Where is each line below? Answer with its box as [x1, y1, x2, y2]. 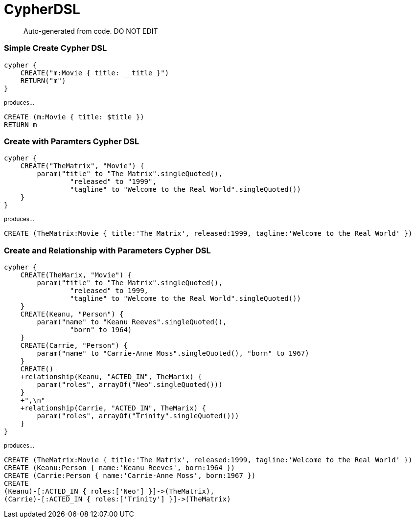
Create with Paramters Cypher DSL [4, 136, 139, 146]
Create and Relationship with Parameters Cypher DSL [4, 245, 211, 255]
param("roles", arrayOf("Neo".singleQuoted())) [37, 381, 223, 388]
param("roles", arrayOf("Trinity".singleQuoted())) [37, 412, 239, 420]
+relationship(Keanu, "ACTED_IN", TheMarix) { [20, 373, 202, 381]
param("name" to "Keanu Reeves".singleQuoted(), [37, 318, 227, 326]
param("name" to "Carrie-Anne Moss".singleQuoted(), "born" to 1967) [37, 349, 309, 357]
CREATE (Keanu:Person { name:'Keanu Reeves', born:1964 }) [4, 464, 235, 472]
